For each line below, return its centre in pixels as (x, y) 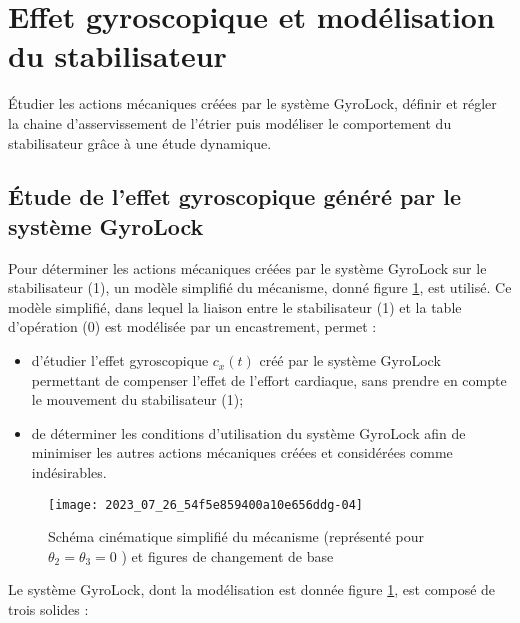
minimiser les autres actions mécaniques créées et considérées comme (242, 452)
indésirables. (69, 472)
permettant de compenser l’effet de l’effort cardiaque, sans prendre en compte (269, 379)
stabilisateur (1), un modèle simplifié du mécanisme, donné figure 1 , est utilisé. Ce (260, 287)
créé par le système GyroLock (350, 360)
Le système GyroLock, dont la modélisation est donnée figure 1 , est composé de (252, 589)
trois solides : (48, 609)
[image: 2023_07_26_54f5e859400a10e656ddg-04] (205, 504)
